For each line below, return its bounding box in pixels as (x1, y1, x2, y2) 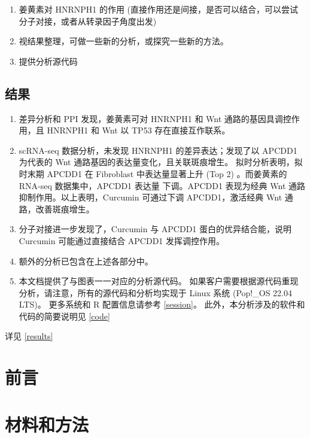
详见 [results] (5, 330, 53, 342)
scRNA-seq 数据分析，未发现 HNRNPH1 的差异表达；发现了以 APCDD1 (19, 144, 297, 156)
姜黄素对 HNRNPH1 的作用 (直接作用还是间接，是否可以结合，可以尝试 (19, 3, 299, 15)
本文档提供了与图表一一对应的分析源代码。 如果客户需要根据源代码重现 (19, 275, 299, 287)
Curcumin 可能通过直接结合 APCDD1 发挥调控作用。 (19, 234, 225, 247)
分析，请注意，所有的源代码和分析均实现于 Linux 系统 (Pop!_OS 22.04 (19, 286, 292, 299)
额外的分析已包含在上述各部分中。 (19, 254, 153, 267)
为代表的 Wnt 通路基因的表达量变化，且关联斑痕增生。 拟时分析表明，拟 (19, 156, 303, 168)
